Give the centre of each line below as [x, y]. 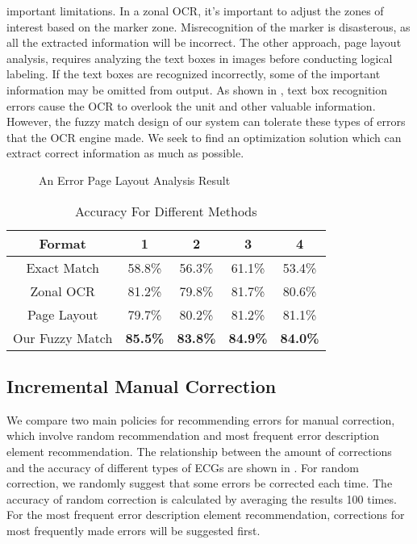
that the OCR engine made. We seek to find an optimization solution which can [204, 137]
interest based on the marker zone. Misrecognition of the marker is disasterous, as [208, 26]
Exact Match [63, 267]
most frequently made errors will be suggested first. [133, 530]
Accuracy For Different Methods [166, 211]
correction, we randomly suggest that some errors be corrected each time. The [200, 483]
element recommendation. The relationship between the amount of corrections [199, 451]
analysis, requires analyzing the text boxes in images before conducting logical [200, 58]
